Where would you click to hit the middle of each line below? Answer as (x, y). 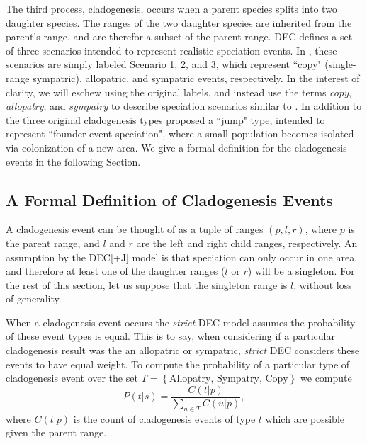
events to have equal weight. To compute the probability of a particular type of (178, 364)
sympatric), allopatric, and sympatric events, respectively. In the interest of (196, 78)
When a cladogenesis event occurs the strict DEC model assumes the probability (181, 322)
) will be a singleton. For (301, 271)
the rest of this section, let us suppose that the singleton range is (147, 284)
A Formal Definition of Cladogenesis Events (169, 199)
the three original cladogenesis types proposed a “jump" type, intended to (165, 119)
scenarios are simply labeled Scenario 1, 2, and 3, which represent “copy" (164, 64)
